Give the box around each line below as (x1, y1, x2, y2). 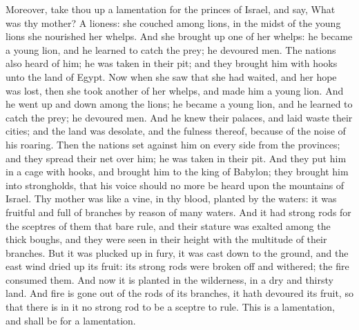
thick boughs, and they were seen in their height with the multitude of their (6, 232, 327, 246)
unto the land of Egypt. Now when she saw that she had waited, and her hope (6, 69, 337, 84)
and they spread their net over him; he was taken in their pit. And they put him (6, 151, 347, 165)
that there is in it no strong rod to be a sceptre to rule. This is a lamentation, (6, 300, 335, 314)
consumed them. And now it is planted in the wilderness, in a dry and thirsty (6, 272, 333, 287)
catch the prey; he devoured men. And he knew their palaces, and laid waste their (6, 110, 353, 124)
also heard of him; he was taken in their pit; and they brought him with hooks (6, 56, 338, 70)
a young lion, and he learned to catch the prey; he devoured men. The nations (6, 42, 336, 57)
